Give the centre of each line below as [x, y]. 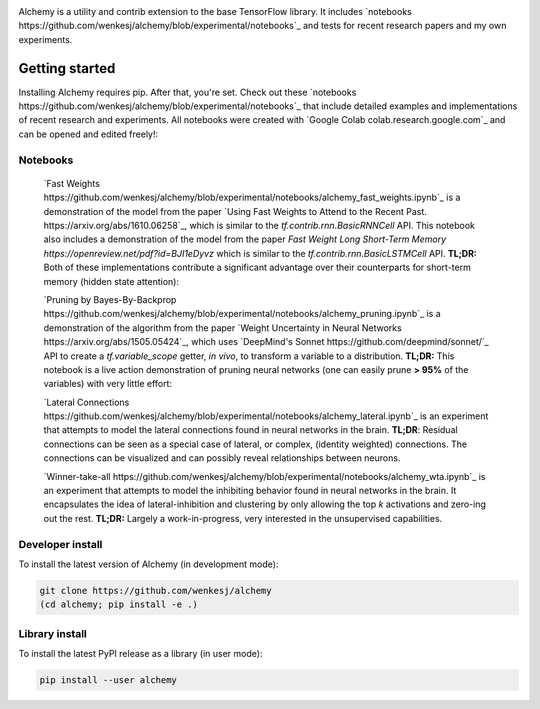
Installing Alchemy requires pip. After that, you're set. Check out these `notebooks [187, 92]
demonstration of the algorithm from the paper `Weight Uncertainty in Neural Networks [222, 327]
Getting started [67, 68]
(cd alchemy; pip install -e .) [119, 604]
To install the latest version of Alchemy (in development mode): [148, 564]
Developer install [60, 544]
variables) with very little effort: [108, 384]
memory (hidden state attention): [111, 281]
